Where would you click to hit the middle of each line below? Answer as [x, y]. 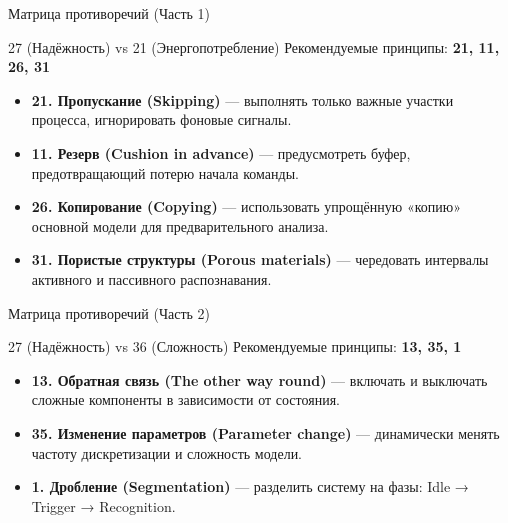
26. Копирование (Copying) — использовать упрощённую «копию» [246, 206]
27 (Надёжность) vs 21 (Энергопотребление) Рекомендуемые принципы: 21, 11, [254, 46]
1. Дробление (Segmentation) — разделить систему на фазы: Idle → [250, 486]
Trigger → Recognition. [103, 505]
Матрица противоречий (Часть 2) [109, 312]
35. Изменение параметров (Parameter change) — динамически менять [265, 432]
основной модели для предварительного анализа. [180, 225]
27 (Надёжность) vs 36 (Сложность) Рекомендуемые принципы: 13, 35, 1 [235, 346]
